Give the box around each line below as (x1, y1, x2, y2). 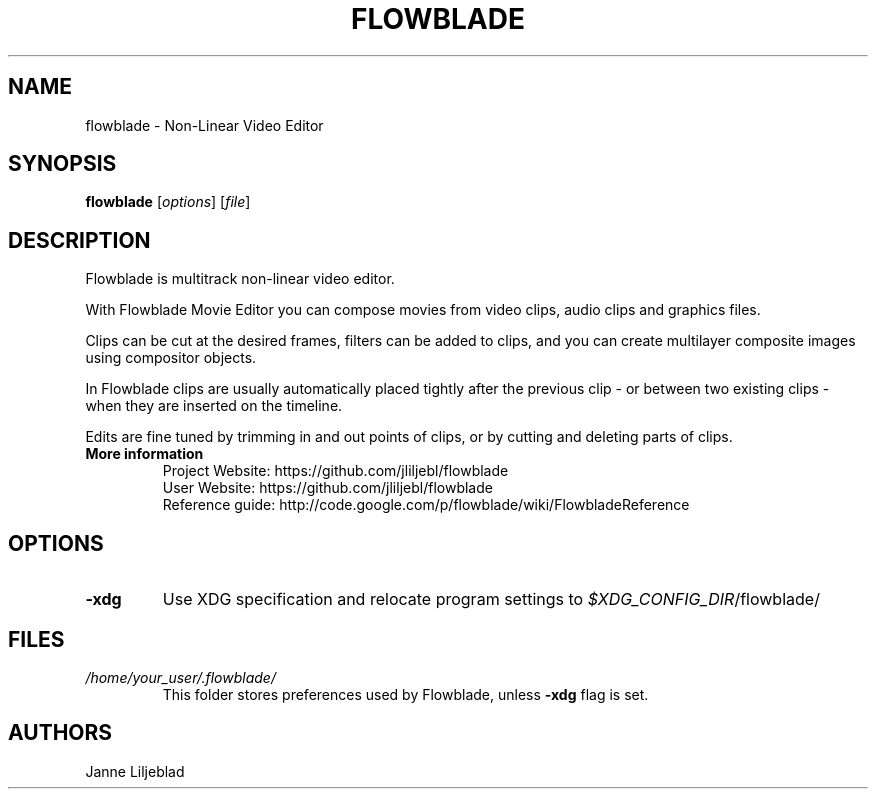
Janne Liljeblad (85, 762, 185, 780)
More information (85, 445, 204, 463)
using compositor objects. (85, 349, 257, 367)
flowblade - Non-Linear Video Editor (85, 116, 324, 134)
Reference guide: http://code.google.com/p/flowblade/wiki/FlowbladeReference (162, 496, 690, 514)
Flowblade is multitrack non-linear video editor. (85, 270, 395, 288)
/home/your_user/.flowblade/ (85, 668, 276, 686)
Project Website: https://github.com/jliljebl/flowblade (162, 462, 509, 480)
